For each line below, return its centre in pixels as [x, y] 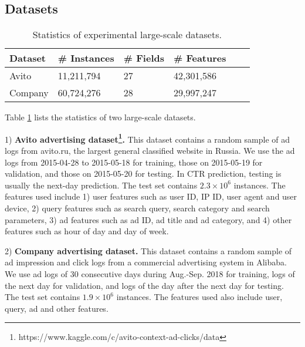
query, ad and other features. [57, 308]
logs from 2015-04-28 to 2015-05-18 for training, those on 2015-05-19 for [134, 162]
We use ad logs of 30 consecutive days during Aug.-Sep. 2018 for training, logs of [150, 273]
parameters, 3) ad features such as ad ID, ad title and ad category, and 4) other [148, 219]
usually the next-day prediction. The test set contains [101, 185]
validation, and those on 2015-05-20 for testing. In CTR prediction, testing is [143, 173]
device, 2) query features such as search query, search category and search [137, 208]
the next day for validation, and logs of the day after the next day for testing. [144, 285]
